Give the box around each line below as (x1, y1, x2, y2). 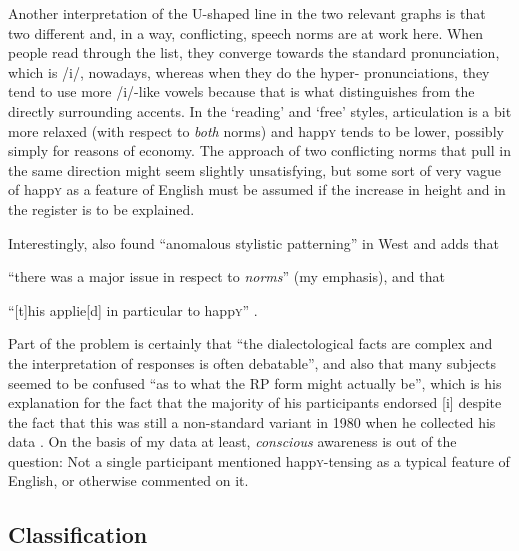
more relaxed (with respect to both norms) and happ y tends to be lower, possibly (8, 120, 504, 141)
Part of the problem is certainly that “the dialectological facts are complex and (8, 333, 493, 354)
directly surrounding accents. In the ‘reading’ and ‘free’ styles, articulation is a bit (8, 100, 512, 121)
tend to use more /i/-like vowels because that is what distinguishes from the (8, 81, 475, 102)
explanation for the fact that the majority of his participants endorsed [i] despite (8, 392, 502, 413)
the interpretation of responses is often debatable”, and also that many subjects (8, 352, 496, 373)
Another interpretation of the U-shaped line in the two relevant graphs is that (8, 3, 486, 23)
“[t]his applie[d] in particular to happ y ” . (8, 299, 258, 320)
